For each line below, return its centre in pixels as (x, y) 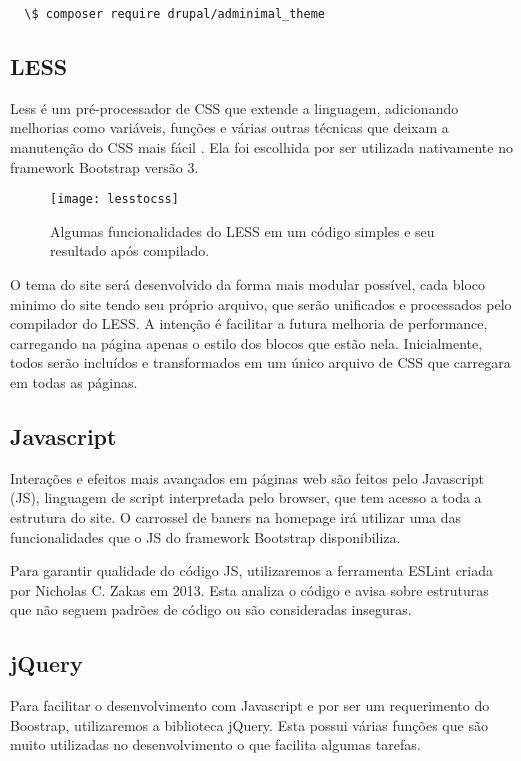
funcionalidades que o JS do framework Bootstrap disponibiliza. (205, 536)
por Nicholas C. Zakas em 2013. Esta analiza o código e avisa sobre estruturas (249, 589)
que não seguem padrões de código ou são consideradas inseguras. (211, 609)
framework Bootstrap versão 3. (104, 166)
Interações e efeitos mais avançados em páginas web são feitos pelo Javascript (247, 477)
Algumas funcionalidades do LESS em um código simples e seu (242, 230)
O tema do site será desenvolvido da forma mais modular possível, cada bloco (247, 284)
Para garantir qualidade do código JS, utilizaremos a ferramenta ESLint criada (252, 570)
